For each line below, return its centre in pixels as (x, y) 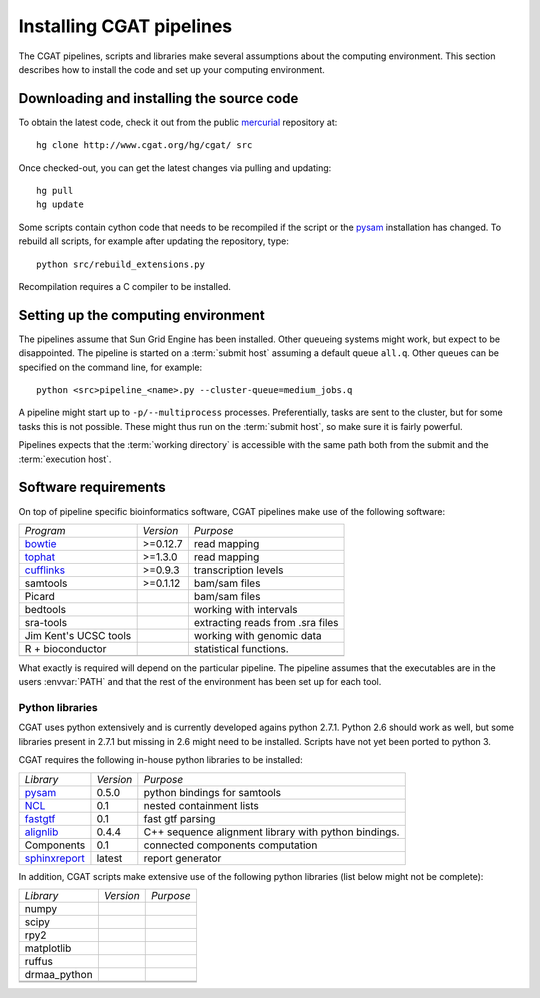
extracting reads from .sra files (266, 622)
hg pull (55, 191)
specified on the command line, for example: (110, 367)
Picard (39, 596)
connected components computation (230, 845)
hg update (60, 204)
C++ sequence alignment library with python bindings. (271, 832)
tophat (39, 557)
